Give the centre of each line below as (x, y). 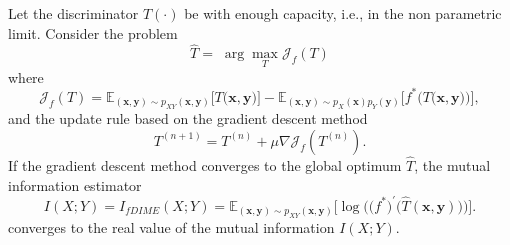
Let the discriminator (73, 13)
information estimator (75, 184)
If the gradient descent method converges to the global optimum (205, 164)
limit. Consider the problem (93, 32)
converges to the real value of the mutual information (171, 227)
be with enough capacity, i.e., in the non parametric (343, 13)
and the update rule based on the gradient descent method (188, 118)
